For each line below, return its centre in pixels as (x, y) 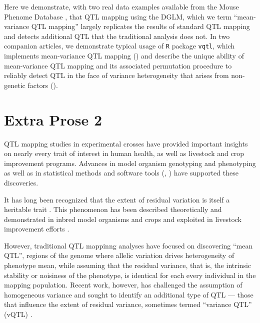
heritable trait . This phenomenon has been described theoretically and (113, 209)
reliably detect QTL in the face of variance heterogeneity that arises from (116, 75)
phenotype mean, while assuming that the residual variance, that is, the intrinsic (128, 265)
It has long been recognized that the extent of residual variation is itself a (117, 199)
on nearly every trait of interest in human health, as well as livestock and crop (124, 153)
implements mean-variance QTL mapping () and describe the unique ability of (124, 56)
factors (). (43, 85)
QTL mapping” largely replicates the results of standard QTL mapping (140, 26)
